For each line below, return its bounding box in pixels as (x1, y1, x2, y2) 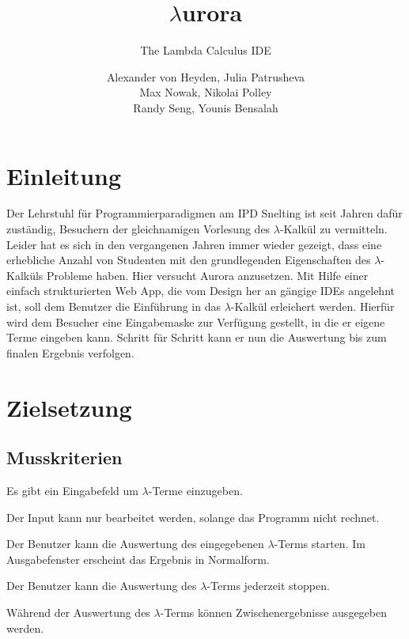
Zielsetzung (6, 391, 132, 423)
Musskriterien (6, 445, 123, 470)
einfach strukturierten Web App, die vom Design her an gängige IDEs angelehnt (6, 282, 395, 299)
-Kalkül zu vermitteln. (279, 221, 388, 237)
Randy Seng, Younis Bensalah (133, 99, 278, 115)
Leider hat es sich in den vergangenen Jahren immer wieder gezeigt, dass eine (6, 236, 382, 252)
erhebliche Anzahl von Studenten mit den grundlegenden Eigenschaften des (6, 251, 371, 268)
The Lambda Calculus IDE (140, 42, 271, 59)
